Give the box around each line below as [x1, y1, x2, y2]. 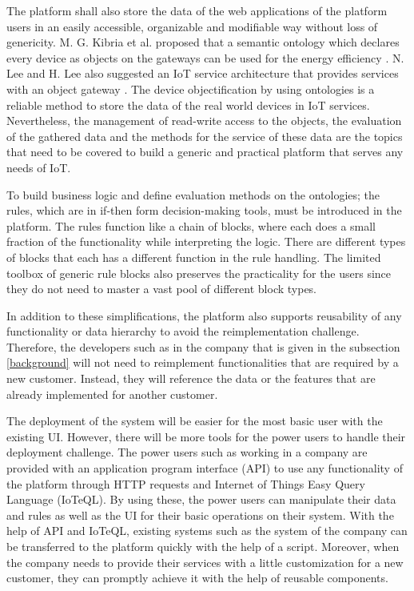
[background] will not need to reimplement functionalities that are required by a [6, 354, 399, 371]
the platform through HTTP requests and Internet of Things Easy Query [6, 475, 365, 492]
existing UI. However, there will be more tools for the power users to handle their [6, 428, 406, 444]
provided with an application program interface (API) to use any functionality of [6, 460, 403, 476]
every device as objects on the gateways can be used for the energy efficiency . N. [6, 49, 404, 66]
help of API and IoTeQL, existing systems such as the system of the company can [6, 522, 408, 539]
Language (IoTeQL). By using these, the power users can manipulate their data [6, 491, 396, 508]
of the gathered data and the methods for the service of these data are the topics [6, 127, 403, 144]
